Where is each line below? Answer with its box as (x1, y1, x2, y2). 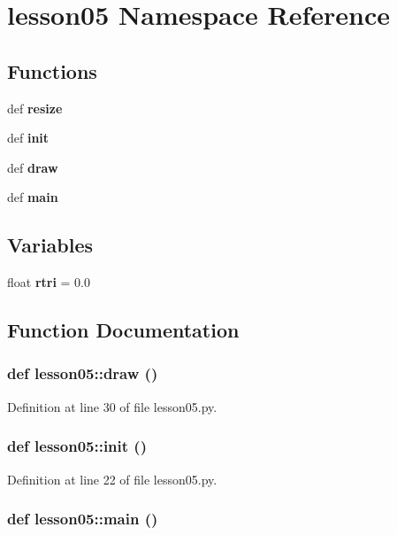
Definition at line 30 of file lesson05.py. (7, 397, 218, 415)
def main (7, 188, 58, 206)
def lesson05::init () (7, 435, 147, 457)
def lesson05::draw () (7, 362, 158, 384)
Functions (7, 57, 97, 84)
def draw (7, 158, 58, 176)
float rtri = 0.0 (7, 273, 91, 291)
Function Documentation (7, 316, 240, 344)
